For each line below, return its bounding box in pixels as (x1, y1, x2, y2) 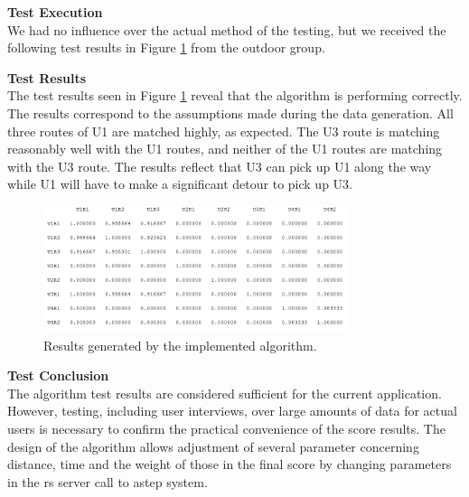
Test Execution (7, 3, 103, 21)
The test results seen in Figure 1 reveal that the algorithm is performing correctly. (7, 86, 463, 105)
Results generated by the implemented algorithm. (43, 335, 317, 354)
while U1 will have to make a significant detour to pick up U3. (7, 174, 352, 193)
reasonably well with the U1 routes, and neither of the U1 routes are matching (7, 139, 443, 158)
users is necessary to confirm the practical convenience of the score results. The (7, 418, 446, 437)
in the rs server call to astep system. (7, 472, 208, 491)
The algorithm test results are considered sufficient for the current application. (7, 383, 442, 402)
